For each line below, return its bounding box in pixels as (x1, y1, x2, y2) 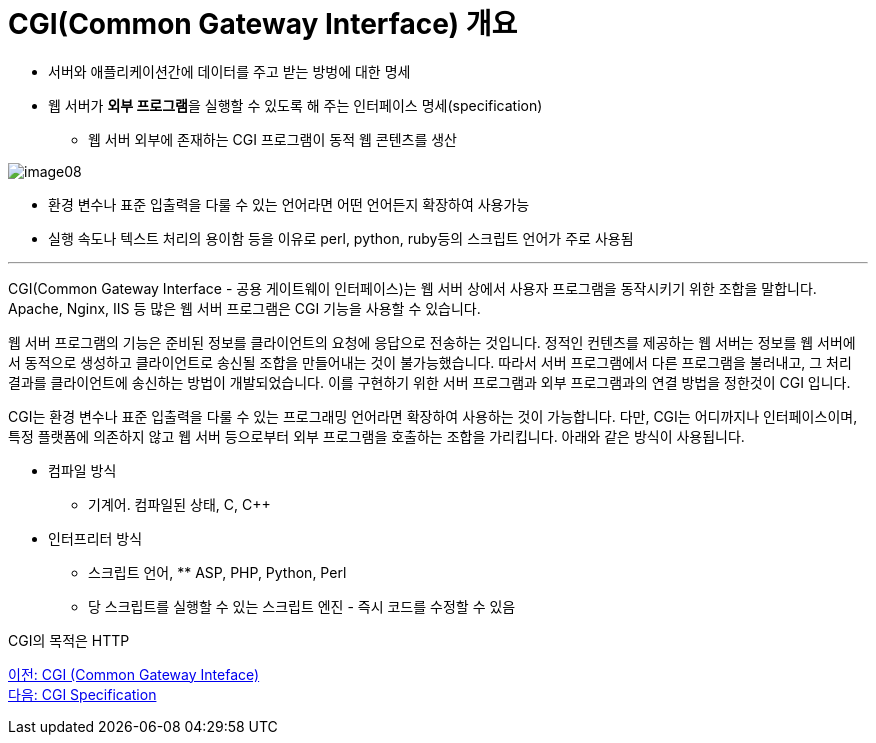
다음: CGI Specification (8, 685, 157, 703)
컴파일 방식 (48, 461, 117, 479)
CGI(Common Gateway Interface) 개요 (8, 7, 518, 41)
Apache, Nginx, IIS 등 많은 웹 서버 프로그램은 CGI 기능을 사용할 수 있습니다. (8, 299, 481, 317)
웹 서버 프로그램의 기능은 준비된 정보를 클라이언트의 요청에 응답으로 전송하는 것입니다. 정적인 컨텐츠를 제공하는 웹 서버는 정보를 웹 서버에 (8, 333, 856, 351)
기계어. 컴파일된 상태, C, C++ (88, 495, 271, 513)
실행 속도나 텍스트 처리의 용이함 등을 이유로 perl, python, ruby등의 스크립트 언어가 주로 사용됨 (48, 229, 634, 247)
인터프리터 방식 (48, 529, 143, 547)
